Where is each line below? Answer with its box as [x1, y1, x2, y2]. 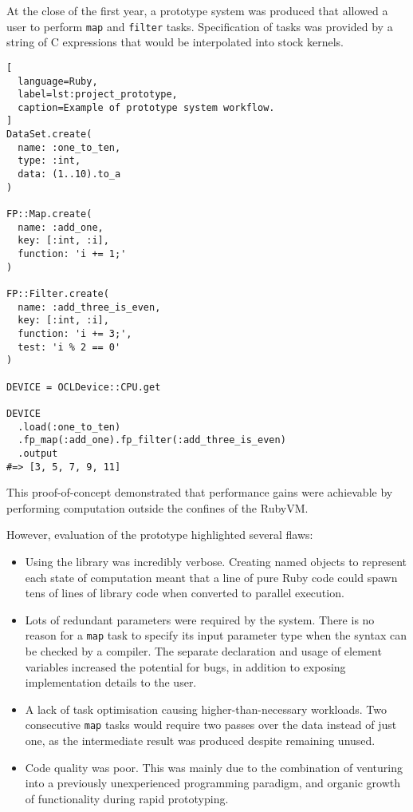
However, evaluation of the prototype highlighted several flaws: [6, 526, 313, 543]
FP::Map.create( [6, 208, 92, 220]
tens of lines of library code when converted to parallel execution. [25, 584, 344, 601]
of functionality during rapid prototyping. [25, 790, 229, 806]
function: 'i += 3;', [18, 327, 132, 339]
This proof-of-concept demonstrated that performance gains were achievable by [6, 484, 393, 501]
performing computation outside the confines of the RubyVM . [6, 499, 309, 516]
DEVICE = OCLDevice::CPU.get [6, 381, 161, 393]
